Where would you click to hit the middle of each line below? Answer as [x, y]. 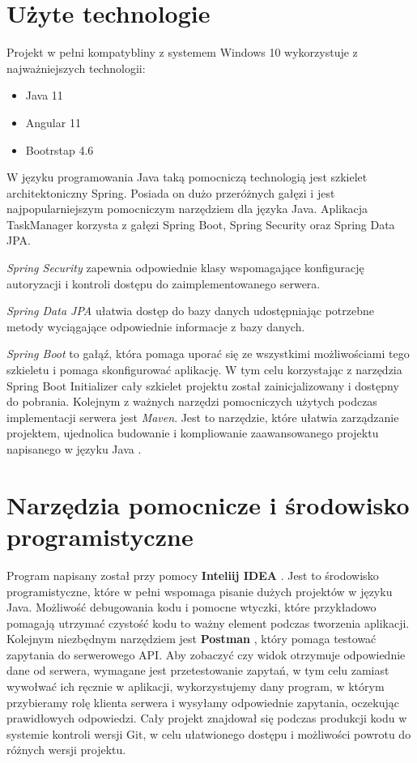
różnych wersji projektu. [66, 750]
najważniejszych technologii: [76, 68]
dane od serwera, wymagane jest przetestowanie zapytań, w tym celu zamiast [198, 670]
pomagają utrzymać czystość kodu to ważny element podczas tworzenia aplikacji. [208, 622]
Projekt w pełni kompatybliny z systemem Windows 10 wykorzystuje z [182, 52]
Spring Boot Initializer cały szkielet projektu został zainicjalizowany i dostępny [203, 385]
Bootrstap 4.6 [60, 149]
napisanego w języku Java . [74, 449]
